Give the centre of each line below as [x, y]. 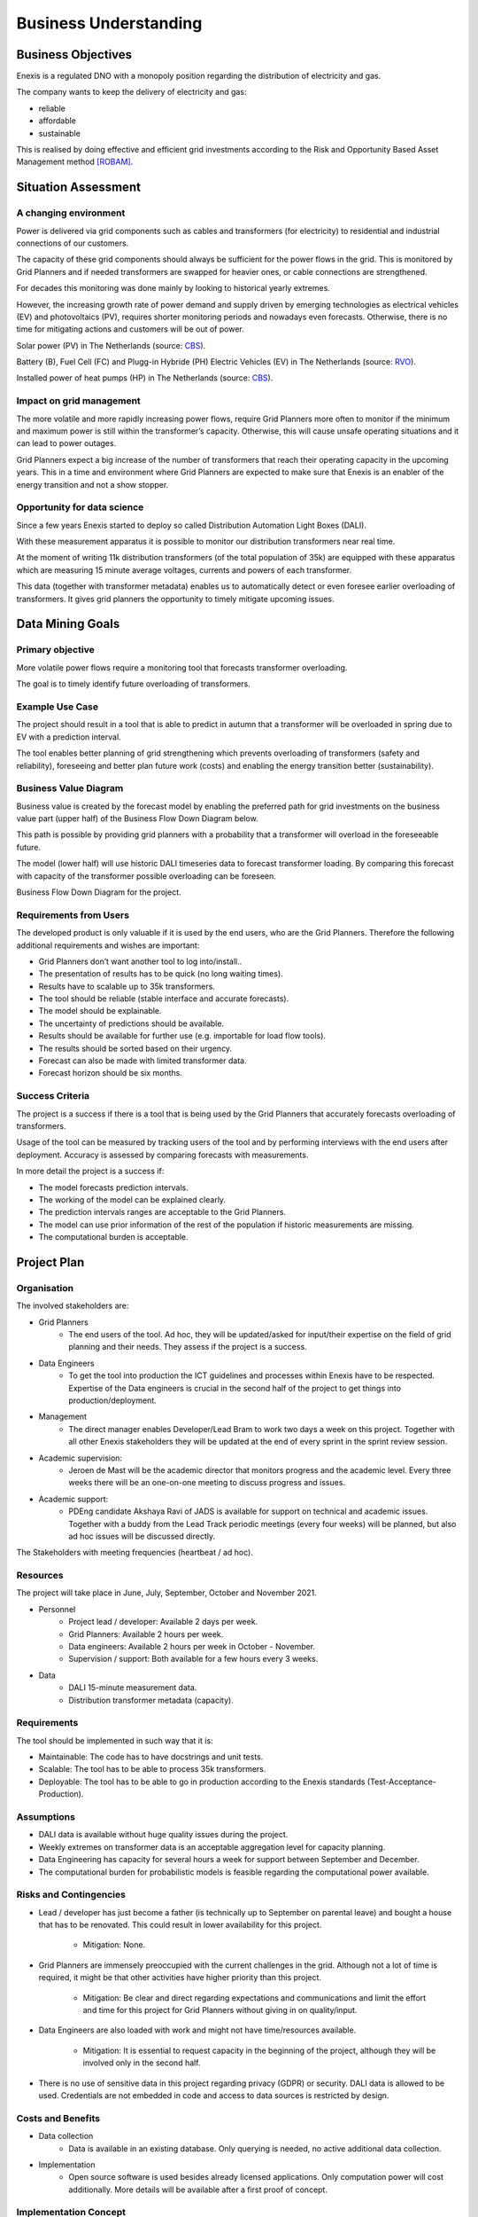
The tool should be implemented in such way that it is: [115, 1740]
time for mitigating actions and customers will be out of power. [130, 329]
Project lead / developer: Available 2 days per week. [163, 1622]
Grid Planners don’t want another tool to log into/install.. [140, 961]
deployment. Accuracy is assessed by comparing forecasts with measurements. [162, 1155]
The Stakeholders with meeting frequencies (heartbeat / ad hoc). [135, 1553]
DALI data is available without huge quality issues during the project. [163, 1835]
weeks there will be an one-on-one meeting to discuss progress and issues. [207, 1483]
